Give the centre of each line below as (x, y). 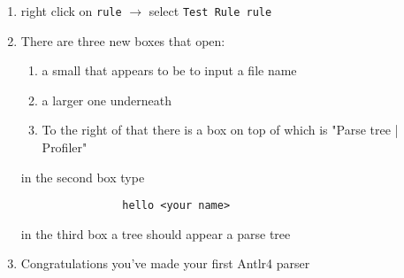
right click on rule (71, 11)
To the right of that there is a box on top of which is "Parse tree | (220, 130)
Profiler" (65, 147)
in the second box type (83, 177)
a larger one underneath (107, 100)
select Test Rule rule (210, 11)
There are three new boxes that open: (123, 40)
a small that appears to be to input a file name (169, 70)
